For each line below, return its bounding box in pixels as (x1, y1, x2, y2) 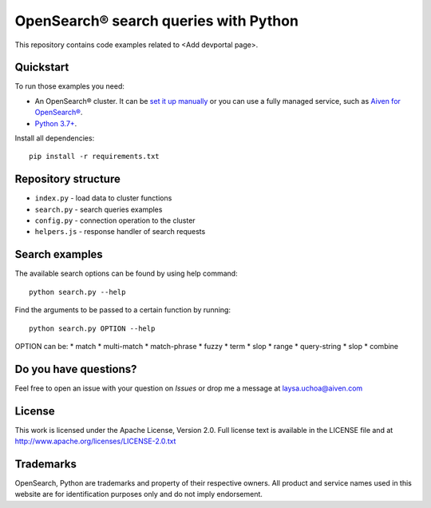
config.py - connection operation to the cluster (34, 216, 196, 225)
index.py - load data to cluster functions (34, 193, 172, 203)
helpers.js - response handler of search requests (34, 227, 206, 236)
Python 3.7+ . (34, 118, 77, 128)
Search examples (14, 248, 103, 261)
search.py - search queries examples (34, 204, 163, 214)
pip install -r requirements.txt (29, 152, 160, 161)
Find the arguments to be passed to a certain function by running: (14, 305, 231, 315)
